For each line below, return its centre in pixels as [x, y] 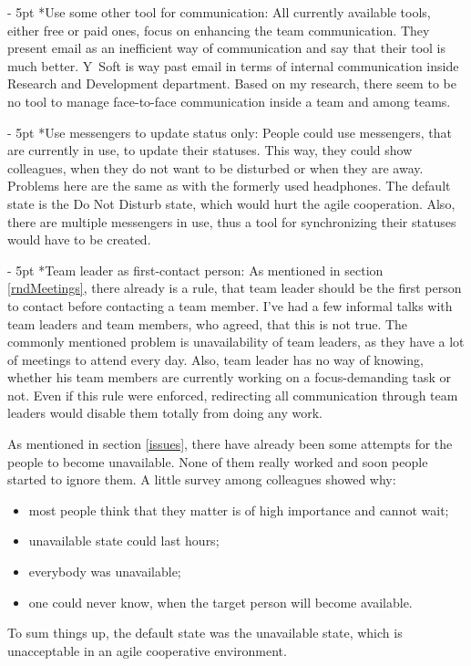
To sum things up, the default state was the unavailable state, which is [205, 633]
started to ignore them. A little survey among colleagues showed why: [202, 479]
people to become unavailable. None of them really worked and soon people [218, 461]
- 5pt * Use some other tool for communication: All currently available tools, [219, 12]
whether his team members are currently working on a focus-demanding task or [230, 377]
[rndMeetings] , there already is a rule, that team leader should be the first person [235, 288]
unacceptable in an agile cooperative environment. [147, 650]
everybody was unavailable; [105, 572]
